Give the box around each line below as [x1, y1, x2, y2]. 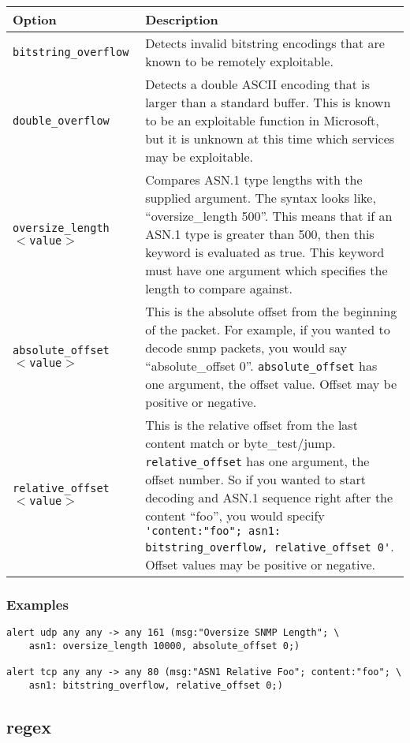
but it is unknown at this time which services [145, 129, 395, 147]
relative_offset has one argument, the [145, 452, 370, 470]
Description [145, 10, 218, 28]
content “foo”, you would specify [145, 506, 325, 525]
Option [13, 10, 57, 28]
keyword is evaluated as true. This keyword [145, 243, 385, 261]
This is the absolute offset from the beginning [145, 302, 397, 320]
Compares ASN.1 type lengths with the [145, 170, 363, 189]
